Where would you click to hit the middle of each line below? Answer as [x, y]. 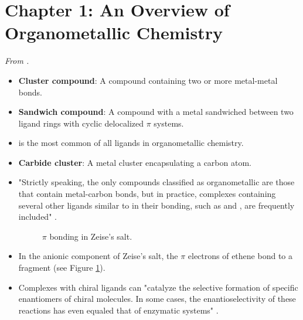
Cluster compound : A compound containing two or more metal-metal [148, 80]
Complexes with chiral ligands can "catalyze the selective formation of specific [158, 287]
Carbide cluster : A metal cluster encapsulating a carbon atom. [135, 162]
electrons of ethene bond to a [240, 256]
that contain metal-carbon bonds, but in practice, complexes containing [147, 194]
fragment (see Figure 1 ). [62, 268]
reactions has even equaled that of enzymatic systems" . [118, 310]
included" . [38, 217]
